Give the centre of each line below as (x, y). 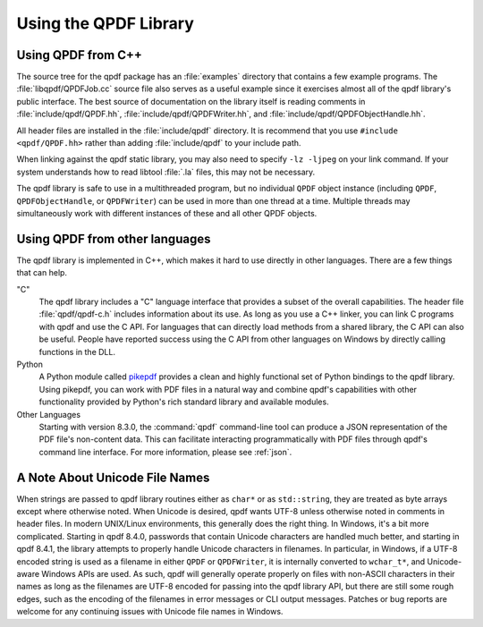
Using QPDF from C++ (79, 55)
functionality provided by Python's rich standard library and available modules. (184, 402)
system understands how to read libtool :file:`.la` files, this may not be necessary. (166, 172)
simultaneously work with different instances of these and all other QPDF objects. (167, 213)
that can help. (42, 273)
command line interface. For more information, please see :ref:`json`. (165, 452)
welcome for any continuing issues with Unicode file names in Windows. (150, 612)
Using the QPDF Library (105, 23)
